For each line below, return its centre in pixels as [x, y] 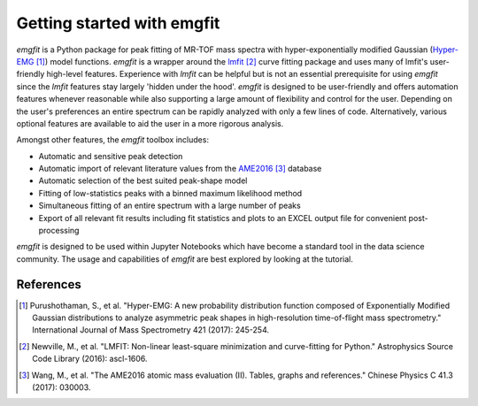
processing [59, 231]
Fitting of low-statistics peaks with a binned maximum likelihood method [170, 193]
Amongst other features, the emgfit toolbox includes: [113, 140]
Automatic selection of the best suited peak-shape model [143, 180]
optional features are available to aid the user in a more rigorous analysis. [150, 123]
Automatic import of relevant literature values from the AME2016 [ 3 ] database [180, 169]
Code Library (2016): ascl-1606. [90, 359]
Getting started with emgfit [118, 23]
